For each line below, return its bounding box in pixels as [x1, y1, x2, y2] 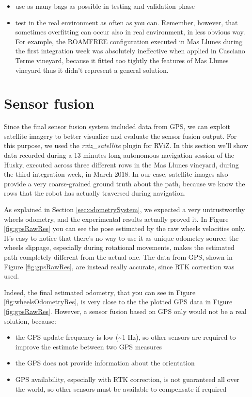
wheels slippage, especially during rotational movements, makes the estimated [4, 242, 235, 252]
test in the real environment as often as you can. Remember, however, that [15, 17, 238, 27]
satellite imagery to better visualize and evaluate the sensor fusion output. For [4, 131, 237, 141]
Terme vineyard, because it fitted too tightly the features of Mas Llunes [15, 55, 229, 65]
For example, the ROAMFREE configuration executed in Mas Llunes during [15, 36, 243, 46]
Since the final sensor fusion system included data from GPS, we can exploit [4, 121, 231, 132]
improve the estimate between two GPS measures [15, 341, 162, 351]
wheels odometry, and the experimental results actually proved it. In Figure [4, 214, 229, 224]
